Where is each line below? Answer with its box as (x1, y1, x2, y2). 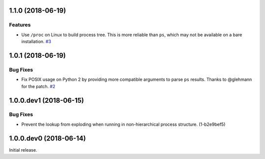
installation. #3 (21, 39, 52, 45)
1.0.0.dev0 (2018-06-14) (9, 134, 86, 142)
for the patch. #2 (21, 83, 55, 89)
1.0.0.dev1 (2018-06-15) (9, 96, 84, 105)
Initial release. (9, 147, 37, 153)
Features (9, 22, 31, 28)
